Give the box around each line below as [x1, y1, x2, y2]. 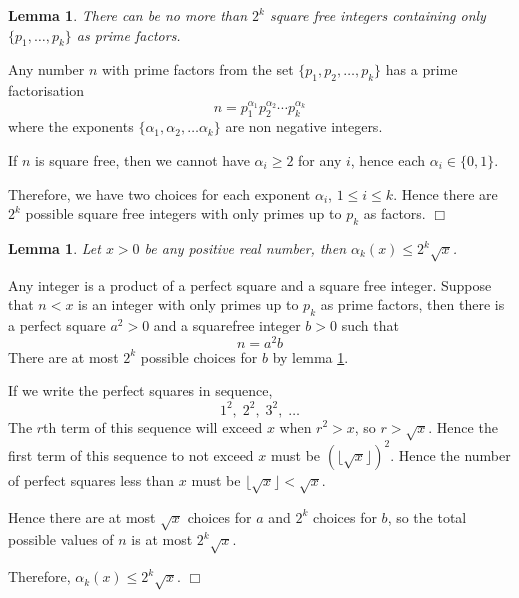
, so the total [387, 506, 467, 527]
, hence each [350, 150, 426, 171]
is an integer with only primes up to [78, 294, 299, 315]
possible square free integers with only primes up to [25, 203, 342, 224]
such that [341, 315, 399, 336]
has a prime [385, 59, 458, 80]
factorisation [8, 80, 84, 101]
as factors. [363, 203, 426, 224]
